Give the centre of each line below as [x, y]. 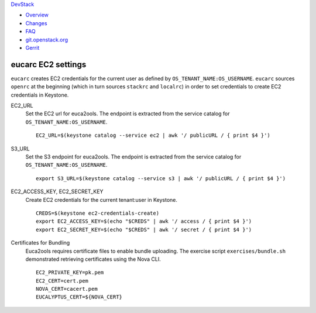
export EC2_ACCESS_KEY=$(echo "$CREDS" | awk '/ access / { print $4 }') [144, 221]
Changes [36, 23]
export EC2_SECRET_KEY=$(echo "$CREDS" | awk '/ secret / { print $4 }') [144, 229]
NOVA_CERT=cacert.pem [67, 289]
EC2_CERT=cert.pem [62, 281]
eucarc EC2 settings [49, 64]
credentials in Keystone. [40, 95]
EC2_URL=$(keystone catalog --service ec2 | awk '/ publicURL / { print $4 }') [153, 135]
